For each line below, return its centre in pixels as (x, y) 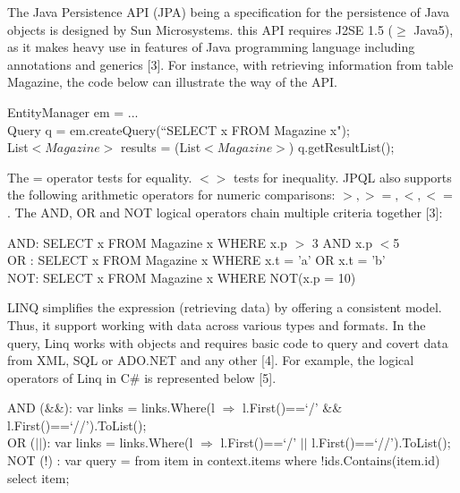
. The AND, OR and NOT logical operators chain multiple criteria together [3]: (225, 212)
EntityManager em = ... (73, 111)
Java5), (434, 29)
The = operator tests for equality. (100, 177)
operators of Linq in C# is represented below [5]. (142, 377)
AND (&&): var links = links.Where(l (111, 408)
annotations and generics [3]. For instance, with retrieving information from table (230, 64)
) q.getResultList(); (341, 147)
